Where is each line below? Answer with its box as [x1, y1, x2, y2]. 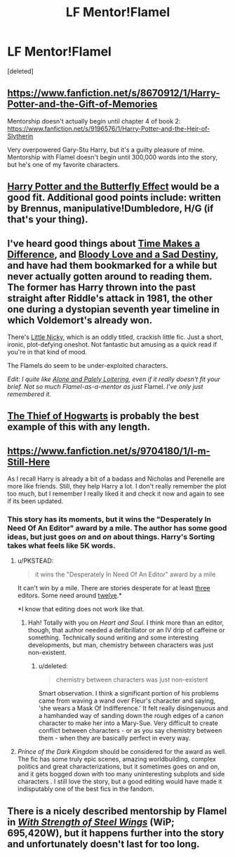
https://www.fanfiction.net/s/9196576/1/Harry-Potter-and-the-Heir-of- [7, 124, 210, 133]
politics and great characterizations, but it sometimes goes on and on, [17, 762, 220, 771]
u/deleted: [38, 662, 68, 670]
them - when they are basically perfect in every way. [38, 734, 191, 743]
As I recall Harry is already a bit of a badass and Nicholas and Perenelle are [7, 474, 225, 483]
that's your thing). [7, 213, 88, 225]
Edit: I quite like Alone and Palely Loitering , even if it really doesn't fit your [7, 375, 221, 383]
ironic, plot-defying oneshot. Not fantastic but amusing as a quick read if [7, 340, 217, 348]
